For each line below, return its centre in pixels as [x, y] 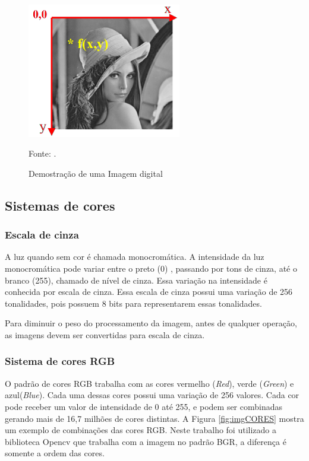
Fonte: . [42, 153]
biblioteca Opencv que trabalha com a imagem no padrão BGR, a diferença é [146, 441]
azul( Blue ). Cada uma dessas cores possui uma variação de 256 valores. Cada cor [152, 395]
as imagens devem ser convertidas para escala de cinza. [105, 334]
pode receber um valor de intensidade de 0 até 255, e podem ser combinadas [144, 406]
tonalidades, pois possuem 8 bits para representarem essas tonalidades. [133, 303]
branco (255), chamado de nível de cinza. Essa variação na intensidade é [136, 280]
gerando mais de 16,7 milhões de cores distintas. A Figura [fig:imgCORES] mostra [154, 418]
